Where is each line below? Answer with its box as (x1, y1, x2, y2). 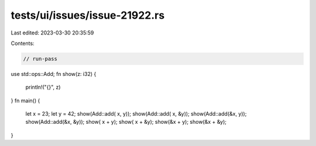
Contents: (11, 40, 35, 47)
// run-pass (23, 55, 58, 62)
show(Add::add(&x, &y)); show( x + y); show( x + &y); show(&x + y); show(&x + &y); (25, 119, 226, 126)
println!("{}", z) (25, 84, 61, 91)
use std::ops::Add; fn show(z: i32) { (11, 70, 97, 77)
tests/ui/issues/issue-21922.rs (11, 9, 165, 22)
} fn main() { (11, 97, 40, 104)
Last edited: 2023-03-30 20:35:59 (11, 29, 94, 36)
